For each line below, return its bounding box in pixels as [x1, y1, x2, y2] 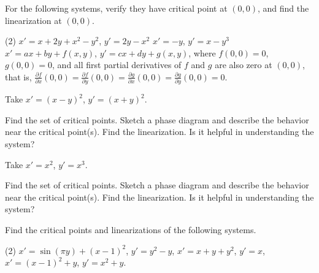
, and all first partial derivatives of [52, 58, 182, 71]
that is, [5, 70, 32, 83]
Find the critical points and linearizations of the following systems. [5, 223, 256, 236]
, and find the [257, 2, 309, 14]
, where [188, 46, 216, 59]
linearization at [5, 13, 62, 26]
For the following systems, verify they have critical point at [5, 2, 228, 14]
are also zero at [215, 58, 272, 71]
